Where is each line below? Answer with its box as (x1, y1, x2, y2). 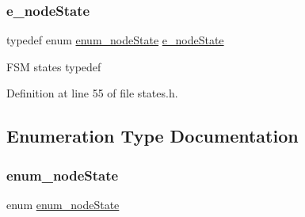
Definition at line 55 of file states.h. (6, 85, 178, 101)
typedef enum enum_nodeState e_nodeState (6, 32, 224, 48)
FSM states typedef (6, 58, 101, 74)
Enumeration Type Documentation (6, 124, 299, 148)
